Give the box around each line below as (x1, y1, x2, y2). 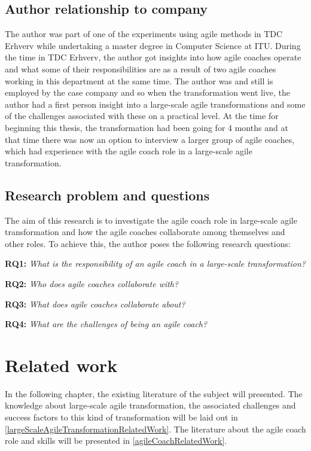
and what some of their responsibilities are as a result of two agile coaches (5, 62, 276, 75)
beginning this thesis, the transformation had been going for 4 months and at (5, 121, 288, 133)
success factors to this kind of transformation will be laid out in (5, 411, 238, 423)
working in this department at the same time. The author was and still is (5, 74, 273, 87)
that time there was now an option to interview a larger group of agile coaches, (5, 133, 295, 145)
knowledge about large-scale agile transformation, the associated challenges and (5, 399, 296, 412)
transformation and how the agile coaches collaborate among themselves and (5, 225, 285, 238)
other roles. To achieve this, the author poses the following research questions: (5, 237, 291, 249)
